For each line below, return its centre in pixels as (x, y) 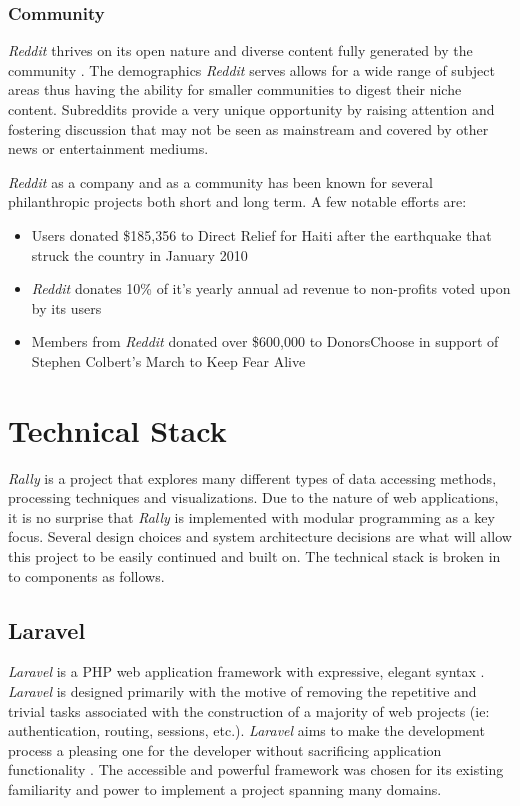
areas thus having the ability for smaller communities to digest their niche (235, 89)
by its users (66, 307)
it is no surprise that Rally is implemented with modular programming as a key (251, 516)
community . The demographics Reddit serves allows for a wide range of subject (251, 69)
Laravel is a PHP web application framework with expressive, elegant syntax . (246, 671)
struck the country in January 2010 (139, 254)
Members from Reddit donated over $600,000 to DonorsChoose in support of (265, 341)
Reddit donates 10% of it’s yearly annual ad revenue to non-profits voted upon (271, 288)
